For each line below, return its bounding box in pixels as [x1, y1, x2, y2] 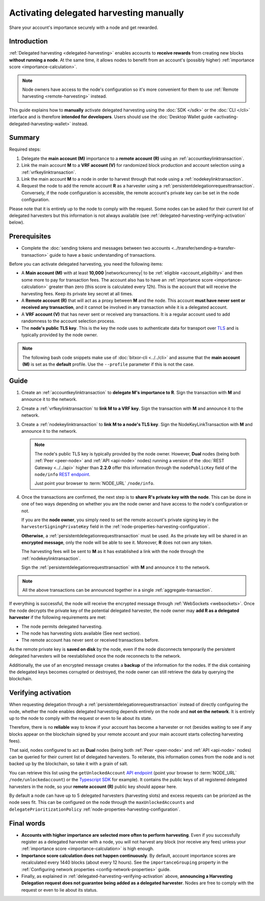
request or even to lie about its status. [21, 887, 98, 893]
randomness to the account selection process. [21, 318, 115, 324]
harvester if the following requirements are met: [9, 614, 106, 620]
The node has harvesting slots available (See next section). [21, 631, 141, 636]
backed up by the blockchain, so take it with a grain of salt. [9, 761, 129, 767]
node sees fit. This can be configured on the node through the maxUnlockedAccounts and [9, 799, 194, 805]
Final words [9, 819, 46, 827]
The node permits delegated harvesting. [21, 623, 103, 629]
